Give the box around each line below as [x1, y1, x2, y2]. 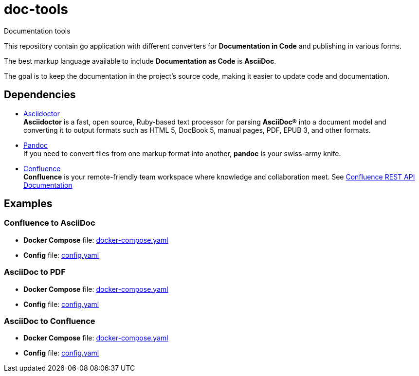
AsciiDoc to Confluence [4, 316, 95, 326]
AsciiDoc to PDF [4, 267, 66, 277]
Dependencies [4, 89, 76, 101]
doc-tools [4, 1, 68, 18]
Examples [4, 197, 53, 210]
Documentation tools [4, 26, 71, 35]
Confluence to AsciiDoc [4, 218, 95, 228]
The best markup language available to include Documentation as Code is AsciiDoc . [4, 56, 276, 65]
